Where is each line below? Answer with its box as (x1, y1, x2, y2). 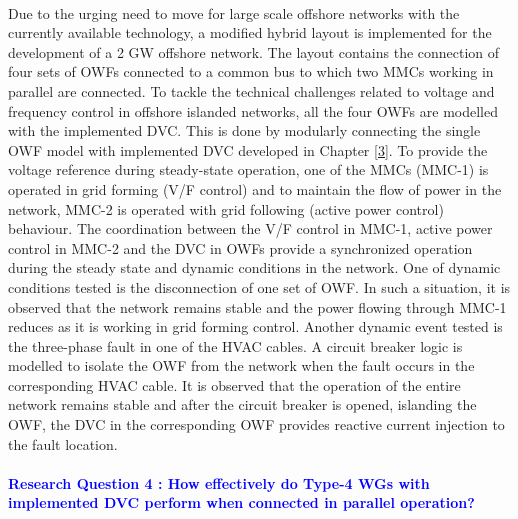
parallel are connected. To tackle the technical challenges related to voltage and (8, 80, 495, 101)
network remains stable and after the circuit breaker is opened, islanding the (8, 394, 477, 415)
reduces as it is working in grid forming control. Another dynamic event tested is (8, 316, 503, 337)
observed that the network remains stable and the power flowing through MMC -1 (8, 296, 507, 317)
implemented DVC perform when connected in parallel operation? (8, 492, 475, 513)
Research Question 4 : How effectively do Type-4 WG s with (8, 472, 430, 493)
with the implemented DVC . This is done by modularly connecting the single (8, 120, 481, 141)
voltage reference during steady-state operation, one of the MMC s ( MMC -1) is (8, 159, 489, 180)
